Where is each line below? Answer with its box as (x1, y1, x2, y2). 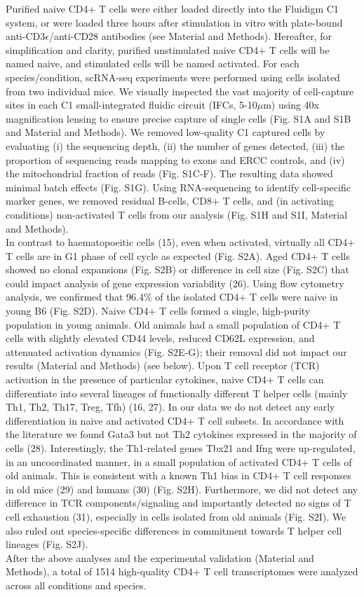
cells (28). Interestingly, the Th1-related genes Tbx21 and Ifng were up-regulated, (6, 441, 356, 455)
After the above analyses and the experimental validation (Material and (6, 550, 314, 565)
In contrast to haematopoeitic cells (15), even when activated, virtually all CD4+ (6, 235, 356, 249)
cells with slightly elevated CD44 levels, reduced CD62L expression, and (6, 331, 315, 345)
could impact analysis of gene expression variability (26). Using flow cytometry (6, 275, 344, 290)
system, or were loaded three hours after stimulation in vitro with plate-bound (6, 15, 343, 29)
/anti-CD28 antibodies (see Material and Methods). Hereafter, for (48, 29, 332, 43)
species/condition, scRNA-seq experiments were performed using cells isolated (6, 69, 340, 84)
